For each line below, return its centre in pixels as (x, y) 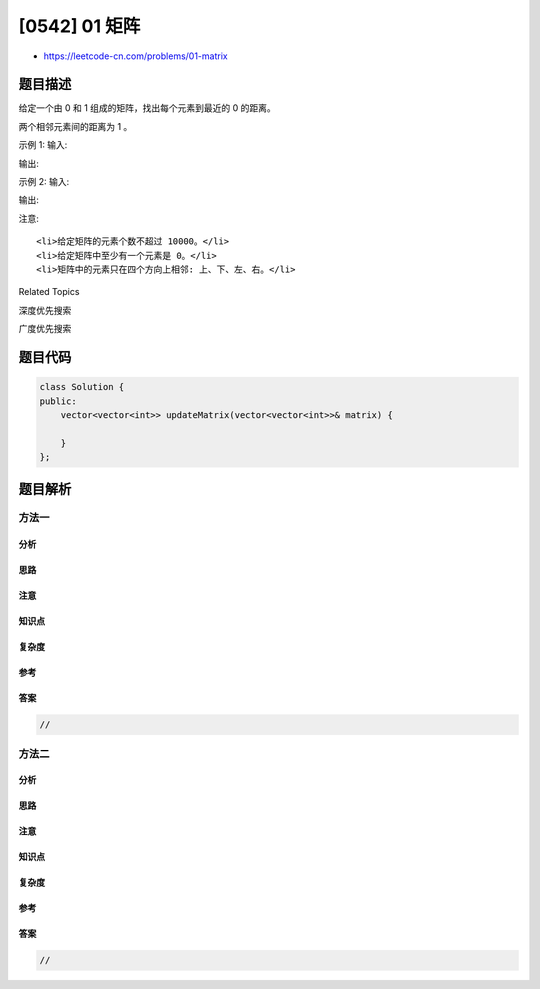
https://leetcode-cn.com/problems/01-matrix (136, 56)
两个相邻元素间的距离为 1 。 (75, 126)
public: (58, 401)
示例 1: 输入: (43, 145)
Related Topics (49, 292)
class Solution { (82, 387)
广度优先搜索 (45, 329)
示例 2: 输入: (44, 182)
